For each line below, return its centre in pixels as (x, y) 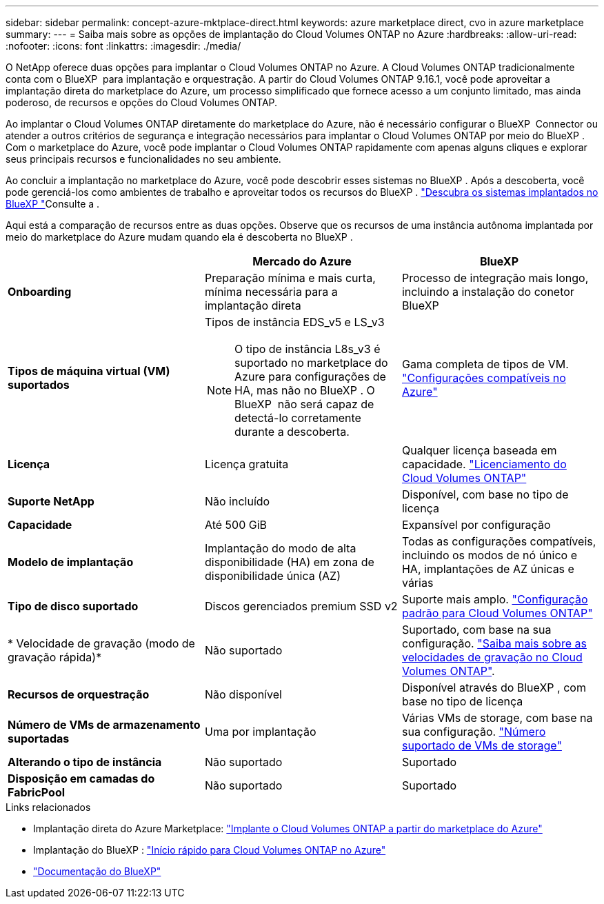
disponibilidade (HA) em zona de (289, 562)
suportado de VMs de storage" (482, 745)
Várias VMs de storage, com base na (497, 718)
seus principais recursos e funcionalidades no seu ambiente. (143, 159)
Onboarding (40, 292)
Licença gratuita (246, 464)
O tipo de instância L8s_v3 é (308, 349)
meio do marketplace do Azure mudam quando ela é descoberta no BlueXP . (179, 237)
